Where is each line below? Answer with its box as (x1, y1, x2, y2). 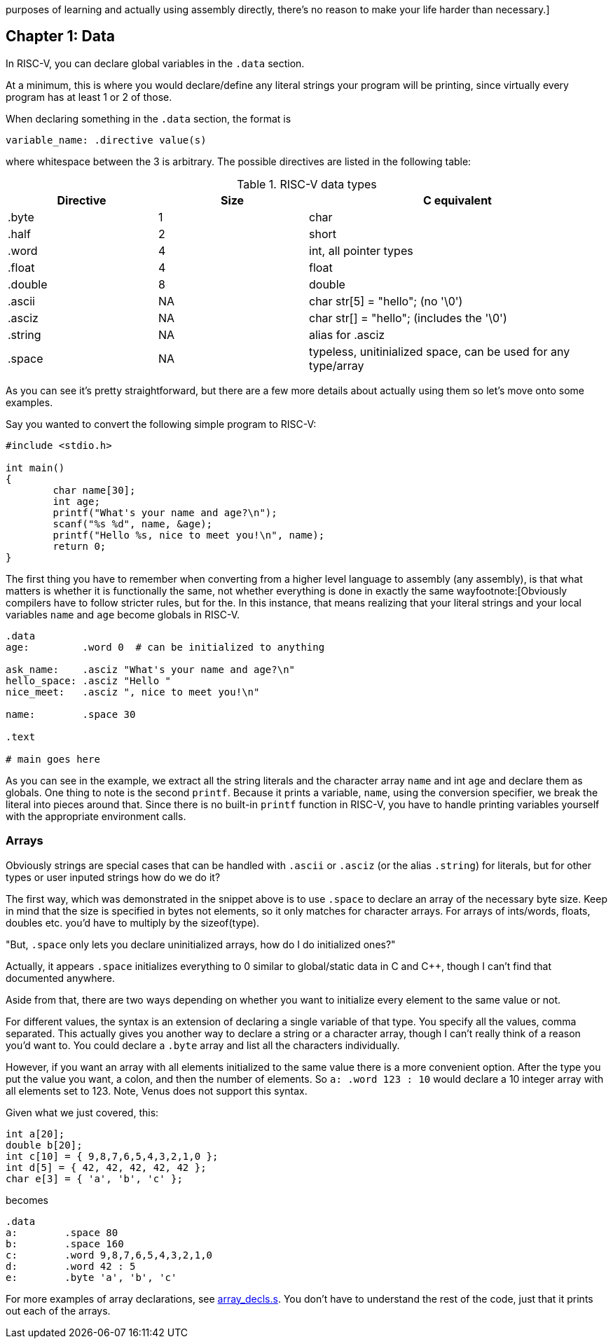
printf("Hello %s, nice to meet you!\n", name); (53, 529, 325, 541)
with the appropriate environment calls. (6, 810, 186, 822)
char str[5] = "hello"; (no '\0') (309, 293, 463, 308)
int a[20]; (6, 1128, 65, 1139)
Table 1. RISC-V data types (237, 176, 377, 191)
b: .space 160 (6, 1238, 124, 1249)
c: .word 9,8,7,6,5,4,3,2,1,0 (6, 1249, 213, 1261)
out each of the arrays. (6, 1304, 111, 1317)
